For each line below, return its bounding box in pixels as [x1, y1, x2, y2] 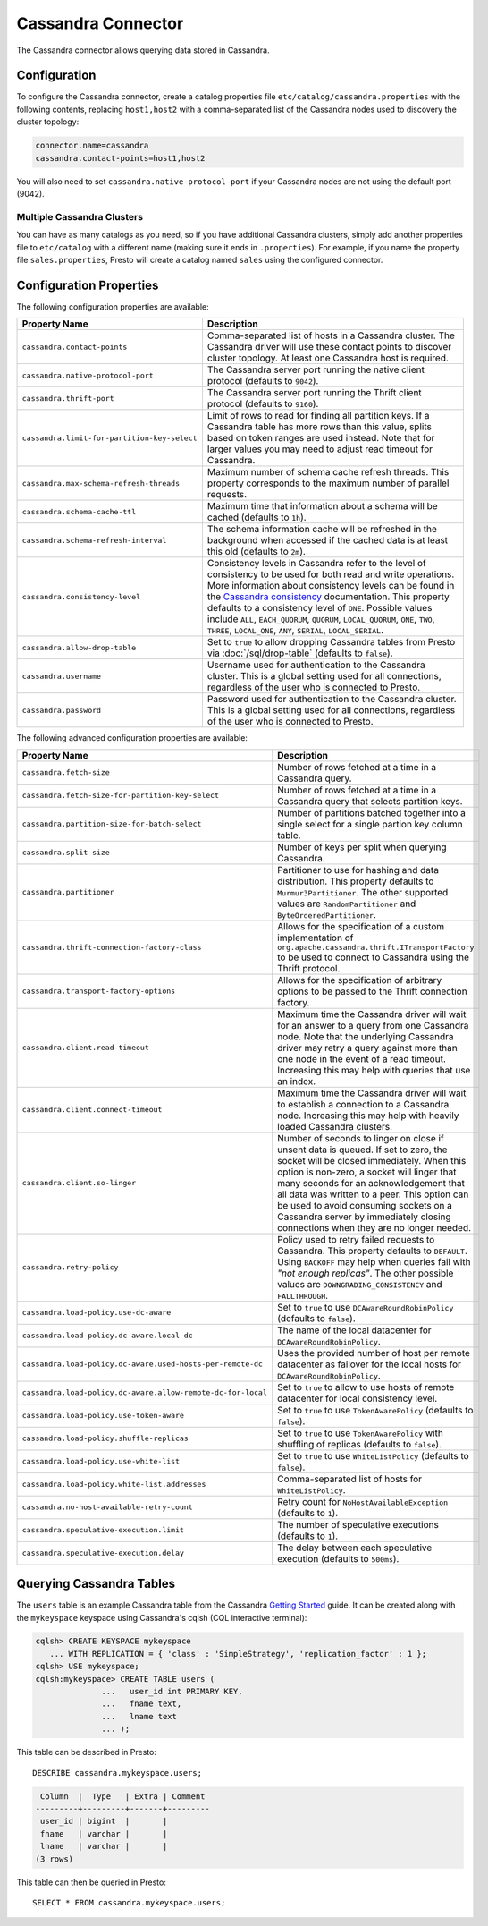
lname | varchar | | [40, 1841, 168, 1852]
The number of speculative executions [277, 1518, 440, 1531]
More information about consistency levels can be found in [206, 580, 455, 592]
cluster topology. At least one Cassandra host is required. [206, 352, 449, 364]
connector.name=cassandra [35, 140, 149, 151]
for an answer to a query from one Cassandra [277, 1019, 469, 1031]
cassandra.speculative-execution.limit [21, 1525, 185, 1535]
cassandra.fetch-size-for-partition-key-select [21, 791, 219, 801]
